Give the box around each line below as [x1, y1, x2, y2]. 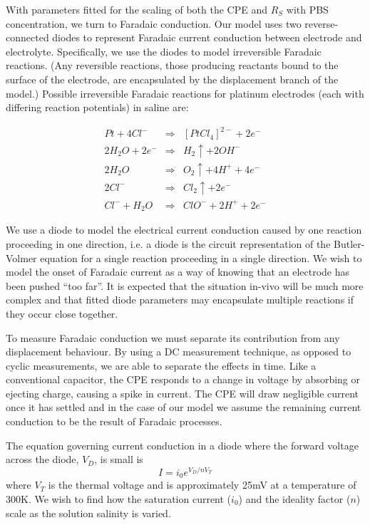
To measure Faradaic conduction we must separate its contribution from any [6, 330, 340, 345]
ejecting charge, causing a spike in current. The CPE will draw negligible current [6, 385, 359, 400]
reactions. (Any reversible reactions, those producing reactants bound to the [6, 58, 339, 73]
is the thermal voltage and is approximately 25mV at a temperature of [48, 477, 356, 492]
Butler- [334, 236, 365, 251]
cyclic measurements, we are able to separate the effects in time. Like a [6, 358, 317, 373]
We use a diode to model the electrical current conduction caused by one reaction [6, 222, 362, 237]
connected [6, 30, 49, 45]
